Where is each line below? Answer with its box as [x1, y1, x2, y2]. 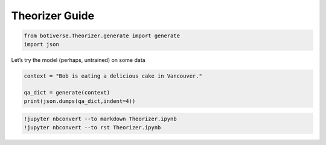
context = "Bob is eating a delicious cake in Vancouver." [24, 72, 202, 79]
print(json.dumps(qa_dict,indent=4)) [24, 97, 136, 105]
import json [24, 41, 60, 48]
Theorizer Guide [11, 9, 95, 22]
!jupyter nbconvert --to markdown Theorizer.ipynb [24, 116, 177, 123]
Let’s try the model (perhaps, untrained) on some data [11, 56, 145, 63]
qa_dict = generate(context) [24, 89, 110, 96]
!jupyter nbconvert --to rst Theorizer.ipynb [24, 124, 161, 131]
